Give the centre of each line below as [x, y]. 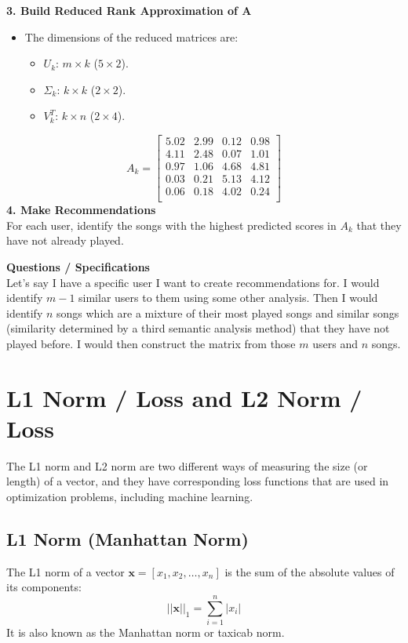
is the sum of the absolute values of [310, 571]
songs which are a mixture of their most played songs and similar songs [228, 312]
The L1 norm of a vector [66, 571]
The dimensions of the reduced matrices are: [131, 36]
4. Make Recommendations [81, 210]
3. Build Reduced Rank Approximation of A [129, 10]
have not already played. [65, 240]
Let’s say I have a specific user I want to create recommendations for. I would [193, 282]
